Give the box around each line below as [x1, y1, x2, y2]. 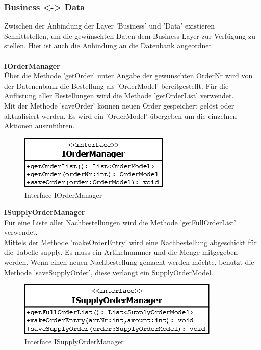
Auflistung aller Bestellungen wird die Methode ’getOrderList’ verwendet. [4, 90, 234, 101]
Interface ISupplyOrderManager [24, 336, 124, 346]
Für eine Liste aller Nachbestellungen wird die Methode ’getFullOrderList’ [4, 217, 236, 227]
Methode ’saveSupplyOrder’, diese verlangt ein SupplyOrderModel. [4, 266, 213, 277]
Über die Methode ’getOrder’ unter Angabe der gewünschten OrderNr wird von [4, 70, 253, 81]
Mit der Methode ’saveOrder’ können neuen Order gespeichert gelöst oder [4, 100, 234, 111]
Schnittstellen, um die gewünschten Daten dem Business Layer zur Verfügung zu [4, 30, 256, 41]
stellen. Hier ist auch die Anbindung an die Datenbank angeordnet [4, 40, 212, 51]
